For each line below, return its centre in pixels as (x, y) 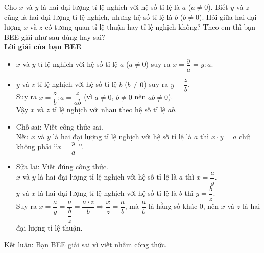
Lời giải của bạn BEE (43, 47)
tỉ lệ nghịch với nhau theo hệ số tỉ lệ (109, 109)
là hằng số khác (173, 206)
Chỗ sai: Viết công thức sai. (59, 126)
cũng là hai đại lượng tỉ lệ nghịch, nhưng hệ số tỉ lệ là (88, 17)
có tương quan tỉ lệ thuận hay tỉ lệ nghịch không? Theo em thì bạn (150, 27)
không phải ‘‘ (37, 147)
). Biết (218, 7)
